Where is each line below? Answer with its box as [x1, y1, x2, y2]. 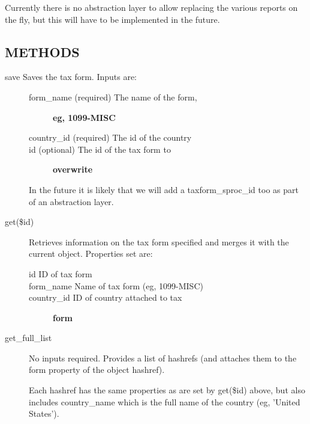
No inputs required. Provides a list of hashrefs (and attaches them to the [29, 351, 297, 364]
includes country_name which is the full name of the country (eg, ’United [29, 395, 300, 408]
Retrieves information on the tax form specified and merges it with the [29, 235, 289, 248]
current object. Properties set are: [29, 247, 153, 260]
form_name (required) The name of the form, [29, 90, 197, 103]
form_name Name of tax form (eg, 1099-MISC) [29, 279, 203, 292]
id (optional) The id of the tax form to [29, 143, 171, 155]
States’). [29, 407, 59, 420]
